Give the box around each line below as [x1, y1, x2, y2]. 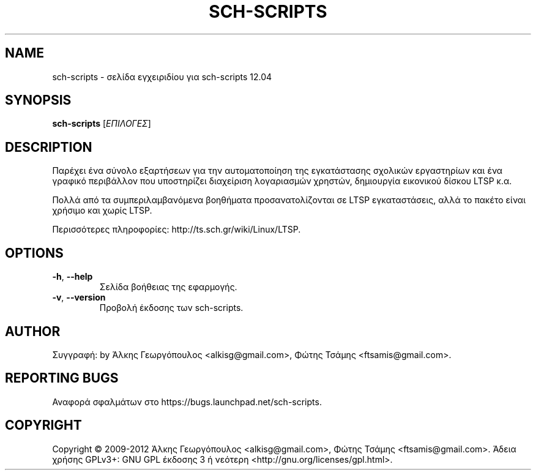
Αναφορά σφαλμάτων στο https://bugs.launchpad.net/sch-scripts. [52, 396, 322, 407]
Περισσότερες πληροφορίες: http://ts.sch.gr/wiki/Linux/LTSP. [52, 224, 301, 235]
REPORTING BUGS [5, 370, 119, 386]
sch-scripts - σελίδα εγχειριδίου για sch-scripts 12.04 [52, 71, 272, 82]
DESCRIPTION [5, 139, 92, 155]
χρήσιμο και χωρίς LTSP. [52, 205, 152, 216]
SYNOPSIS [5, 92, 72, 108]
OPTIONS [5, 245, 64, 261]
